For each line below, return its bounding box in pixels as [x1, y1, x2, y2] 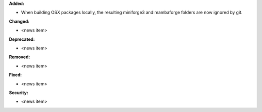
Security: [9, 90, 29, 96]
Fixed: [9, 72, 22, 78]
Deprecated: [9, 36, 35, 42]
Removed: [9, 54, 30, 60]
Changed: [9, 18, 30, 24]
